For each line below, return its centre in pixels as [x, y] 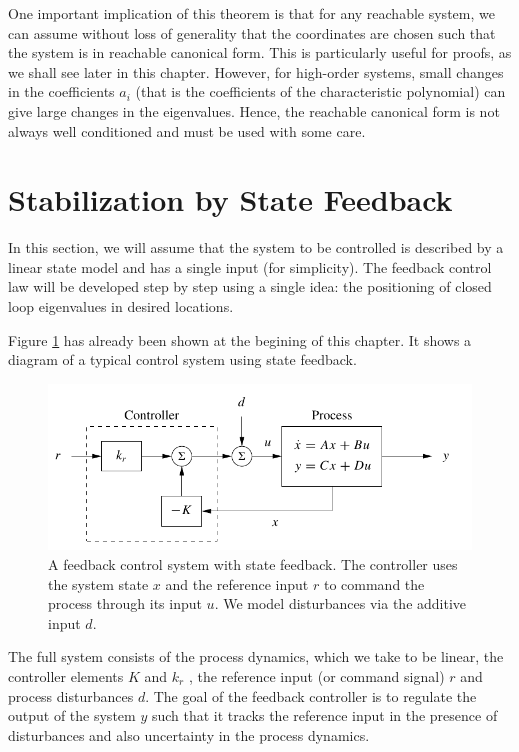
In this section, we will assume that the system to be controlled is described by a [256, 247]
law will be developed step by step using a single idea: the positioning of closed [250, 286]
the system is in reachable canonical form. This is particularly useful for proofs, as [260, 52]
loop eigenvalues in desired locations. [121, 306]
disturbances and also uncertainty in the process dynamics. [189, 734]
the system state [98, 583]
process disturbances [71, 695]
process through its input [125, 603]
